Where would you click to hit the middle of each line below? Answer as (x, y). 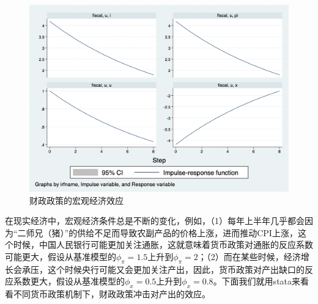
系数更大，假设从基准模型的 (69, 281)
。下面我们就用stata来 (257, 281)
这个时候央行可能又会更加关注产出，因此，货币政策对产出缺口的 (176, 269)
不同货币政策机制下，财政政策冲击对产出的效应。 (112, 294)
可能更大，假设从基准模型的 (61, 256)
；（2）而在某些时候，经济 (249, 256)
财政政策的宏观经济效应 (76, 200)
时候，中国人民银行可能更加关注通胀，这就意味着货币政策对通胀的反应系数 (163, 244)
